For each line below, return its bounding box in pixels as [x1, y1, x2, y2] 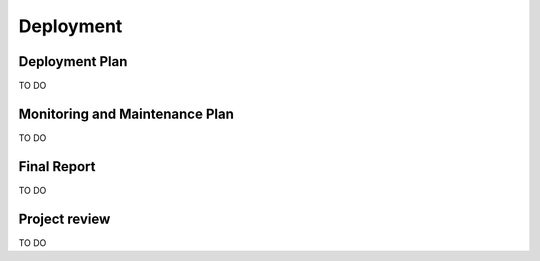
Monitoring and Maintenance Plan [18, 105, 234, 122]
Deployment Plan [18, 53, 128, 70]
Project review [18, 210, 111, 227]
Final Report [18, 158, 96, 175]
